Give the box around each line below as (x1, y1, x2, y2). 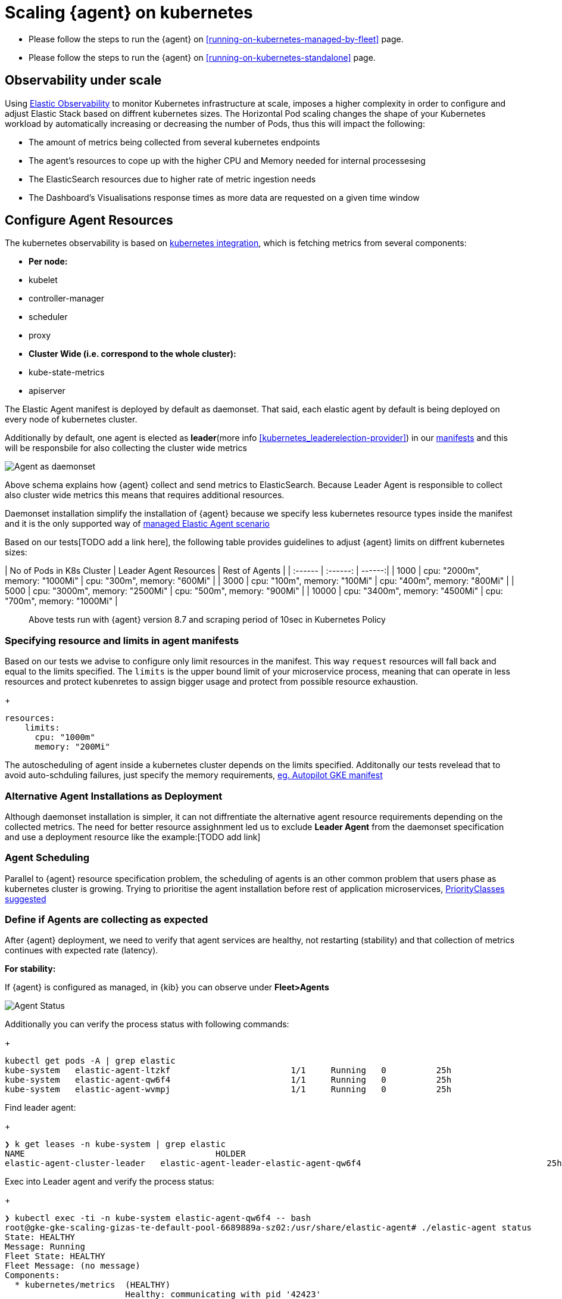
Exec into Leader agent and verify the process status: (5, 1176, 214, 1187)
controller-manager (29, 293, 105, 304)
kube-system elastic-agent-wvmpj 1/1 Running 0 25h (5, 1084, 452, 1095)
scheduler (29, 312, 68, 322)
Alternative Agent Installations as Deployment (5, 790, 223, 802)
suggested (5, 893, 46, 904)
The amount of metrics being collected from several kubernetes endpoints (29, 136, 320, 147)
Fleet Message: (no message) (5, 1261, 140, 1271)
